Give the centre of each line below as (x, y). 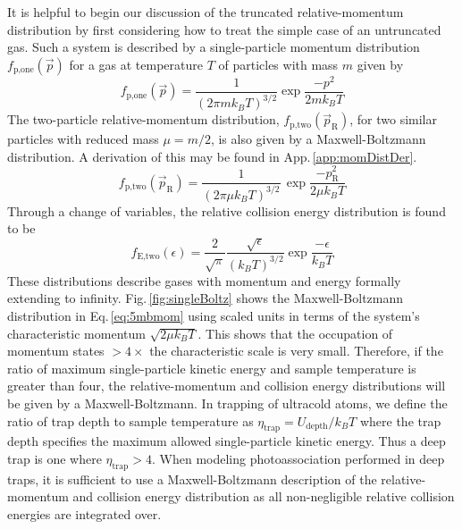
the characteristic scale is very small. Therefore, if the (296, 351)
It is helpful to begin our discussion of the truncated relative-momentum (206, 12)
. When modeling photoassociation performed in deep (298, 458)
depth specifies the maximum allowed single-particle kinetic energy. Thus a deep (227, 441)
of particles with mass (278, 64)
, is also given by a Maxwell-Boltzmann (318, 139)
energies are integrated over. (84, 513)
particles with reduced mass (83, 139)
